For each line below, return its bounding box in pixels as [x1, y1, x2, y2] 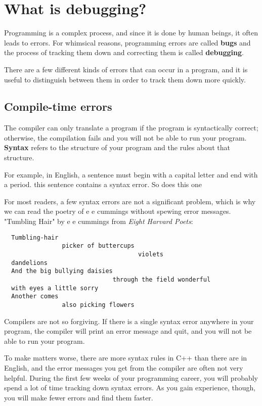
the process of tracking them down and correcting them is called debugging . [4, 47, 244, 58]
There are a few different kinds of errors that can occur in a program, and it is [4, 64, 248, 74]
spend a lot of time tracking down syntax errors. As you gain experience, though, [4, 382, 256, 393]
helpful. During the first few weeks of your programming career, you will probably [4, 372, 258, 383]
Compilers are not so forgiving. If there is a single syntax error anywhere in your [4, 315, 254, 326]
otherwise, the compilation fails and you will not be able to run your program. [4, 132, 247, 143]
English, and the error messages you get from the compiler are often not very [4, 362, 243, 373]
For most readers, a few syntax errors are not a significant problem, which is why [4, 196, 256, 206]
